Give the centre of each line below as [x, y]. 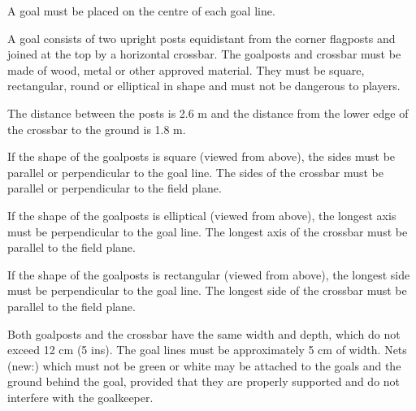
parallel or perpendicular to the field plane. [115, 188]
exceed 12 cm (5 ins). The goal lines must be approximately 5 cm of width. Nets [207, 350]
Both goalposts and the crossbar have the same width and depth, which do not [204, 333]
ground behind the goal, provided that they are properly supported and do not [204, 381]
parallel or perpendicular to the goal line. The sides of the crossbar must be [196, 172]
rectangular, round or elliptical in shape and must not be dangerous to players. [204, 86]
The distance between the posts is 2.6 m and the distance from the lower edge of [208, 112]
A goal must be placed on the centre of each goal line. [141, 11]
